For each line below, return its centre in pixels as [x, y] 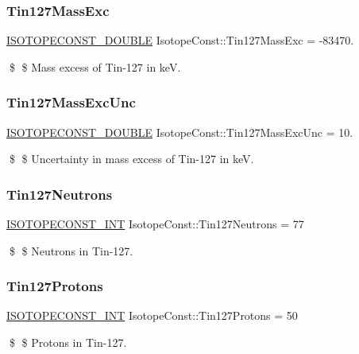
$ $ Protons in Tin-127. [68, 342]
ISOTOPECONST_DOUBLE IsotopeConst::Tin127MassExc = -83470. [180, 40]
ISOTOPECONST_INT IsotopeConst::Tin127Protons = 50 [152, 315]
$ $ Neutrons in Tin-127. [71, 250]
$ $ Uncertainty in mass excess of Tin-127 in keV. [131, 159]
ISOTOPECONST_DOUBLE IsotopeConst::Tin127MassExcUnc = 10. [180, 132]
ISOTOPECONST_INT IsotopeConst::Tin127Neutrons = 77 [155, 224]
